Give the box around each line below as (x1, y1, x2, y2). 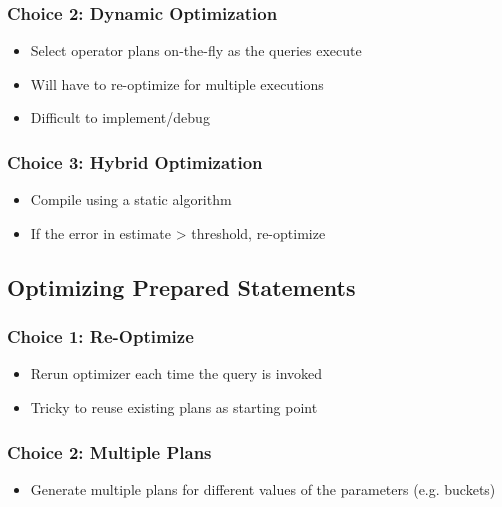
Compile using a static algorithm (30, 189, 232, 210)
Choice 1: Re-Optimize (7, 324, 194, 349)
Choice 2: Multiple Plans (7, 439, 212, 464)
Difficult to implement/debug (30, 107, 210, 128)
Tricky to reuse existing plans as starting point (30, 397, 318, 417)
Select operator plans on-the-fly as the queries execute (30, 40, 362, 61)
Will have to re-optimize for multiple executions (30, 73, 324, 94)
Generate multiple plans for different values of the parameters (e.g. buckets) (30, 478, 496, 499)
